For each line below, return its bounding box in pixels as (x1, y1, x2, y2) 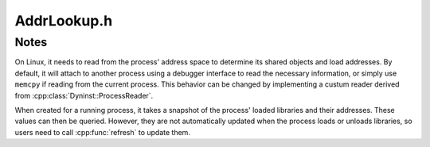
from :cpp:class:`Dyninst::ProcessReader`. (14, 91, 154, 100)
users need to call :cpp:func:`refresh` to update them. (14, 127, 191, 137)
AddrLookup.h (14, 12, 113, 29)
